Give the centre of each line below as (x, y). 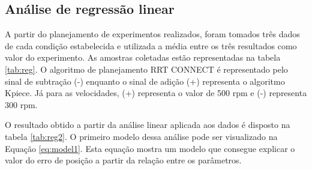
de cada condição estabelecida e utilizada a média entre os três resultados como (151, 45)
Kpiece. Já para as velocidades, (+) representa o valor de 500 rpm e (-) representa (156, 93)
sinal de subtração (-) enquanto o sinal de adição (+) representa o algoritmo (145, 81)
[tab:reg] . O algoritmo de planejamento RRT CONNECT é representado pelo (146, 69)
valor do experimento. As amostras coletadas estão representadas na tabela (143, 57)
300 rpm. (21, 104)
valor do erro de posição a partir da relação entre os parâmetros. (123, 160)
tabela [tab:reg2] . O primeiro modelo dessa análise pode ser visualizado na (141, 136)
